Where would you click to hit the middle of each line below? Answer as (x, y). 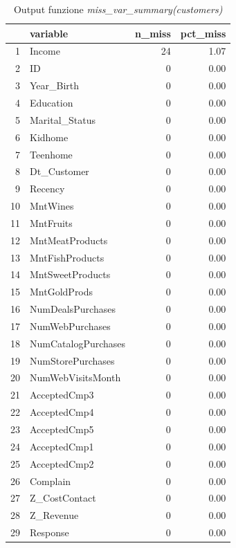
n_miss (153, 33)
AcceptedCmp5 (62, 429)
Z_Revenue (54, 515)
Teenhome (51, 154)
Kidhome (49, 137)
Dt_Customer (60, 171)
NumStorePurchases (72, 360)
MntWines (52, 206)
